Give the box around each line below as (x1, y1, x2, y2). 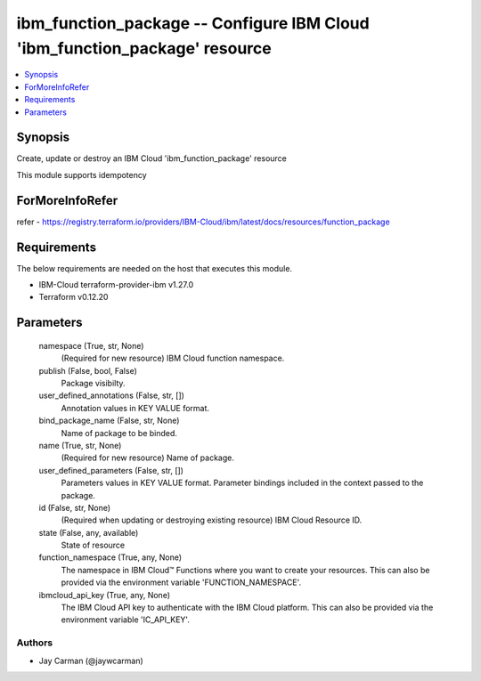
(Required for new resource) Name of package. (61, 452, 235, 463)
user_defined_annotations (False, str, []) (38, 390, 184, 401)
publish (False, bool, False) (38, 365, 138, 376)
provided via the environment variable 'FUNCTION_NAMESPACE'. (61, 577, 302, 588)
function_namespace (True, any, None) (38, 552, 183, 563)
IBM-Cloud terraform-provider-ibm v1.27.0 (38, 280, 194, 290)
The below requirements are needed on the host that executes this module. (16, 263, 293, 273)
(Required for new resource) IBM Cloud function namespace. (61, 353, 285, 364)
